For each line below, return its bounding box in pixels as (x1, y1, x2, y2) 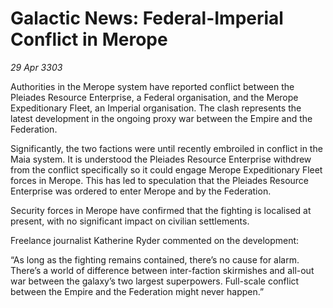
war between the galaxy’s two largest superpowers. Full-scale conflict (10, 275, 300, 287)
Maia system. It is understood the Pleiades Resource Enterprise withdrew (10, 153, 312, 165)
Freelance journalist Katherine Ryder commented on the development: (10, 234, 300, 246)
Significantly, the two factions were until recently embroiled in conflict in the (10, 142, 323, 154)
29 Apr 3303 (10, 61, 63, 73)
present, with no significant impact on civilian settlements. (10, 215, 250, 227)
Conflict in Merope (10, 28, 168, 51)
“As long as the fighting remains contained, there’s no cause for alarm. (10, 253, 300, 266)
